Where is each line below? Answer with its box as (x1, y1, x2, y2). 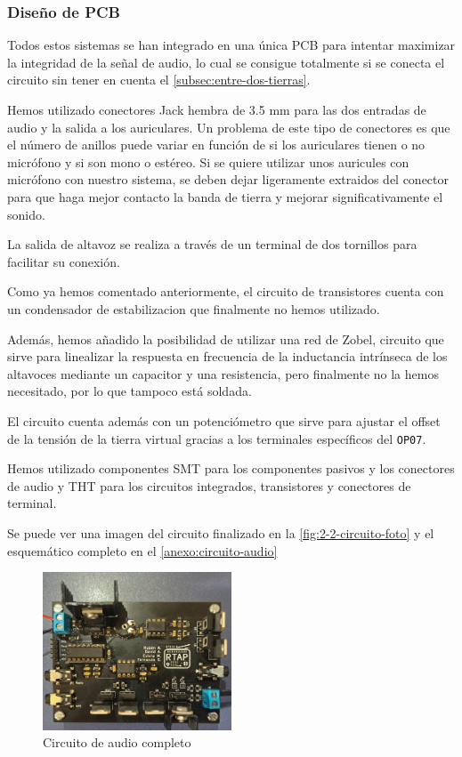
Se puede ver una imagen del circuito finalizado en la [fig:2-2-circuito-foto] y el (7, 523, 434, 542)
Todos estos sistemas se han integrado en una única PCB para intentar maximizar (7, 36, 456, 54)
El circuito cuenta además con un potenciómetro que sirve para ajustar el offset (7, 411, 441, 430)
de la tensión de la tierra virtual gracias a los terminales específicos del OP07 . (7, 429, 426, 447)
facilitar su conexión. (7, 252, 120, 270)
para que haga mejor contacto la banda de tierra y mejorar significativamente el (7, 187, 443, 205)
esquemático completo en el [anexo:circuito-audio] (7, 541, 278, 560)
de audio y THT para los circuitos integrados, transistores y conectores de (7, 476, 411, 495)
